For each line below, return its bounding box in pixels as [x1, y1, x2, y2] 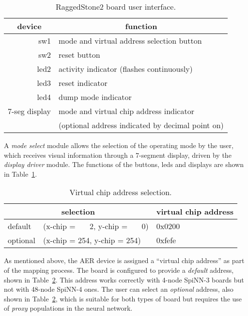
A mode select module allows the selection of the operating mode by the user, [4, 140, 233, 150]
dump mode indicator [59, 91, 132, 102]
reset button [59, 49, 100, 60]
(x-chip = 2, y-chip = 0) [43, 220, 149, 232]
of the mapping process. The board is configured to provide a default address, [4, 265, 234, 275]
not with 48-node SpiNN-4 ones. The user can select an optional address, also [4, 284, 233, 294]
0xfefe [156, 234, 176, 246]
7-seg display [8, 105, 51, 116]
